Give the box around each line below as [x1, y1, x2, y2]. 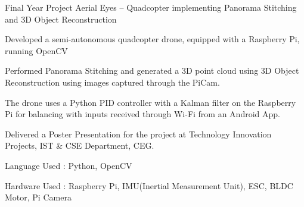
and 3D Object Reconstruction [5, 12, 117, 25]
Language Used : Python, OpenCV [5, 159, 132, 171]
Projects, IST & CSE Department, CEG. [5, 139, 154, 152]
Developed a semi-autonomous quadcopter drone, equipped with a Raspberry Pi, [5, 33, 300, 45]
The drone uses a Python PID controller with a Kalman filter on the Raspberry [5, 96, 296, 108]
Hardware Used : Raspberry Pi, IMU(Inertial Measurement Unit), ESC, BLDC [5, 179, 293, 192]
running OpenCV [5, 44, 68, 57]
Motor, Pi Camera [5, 191, 72, 203]
